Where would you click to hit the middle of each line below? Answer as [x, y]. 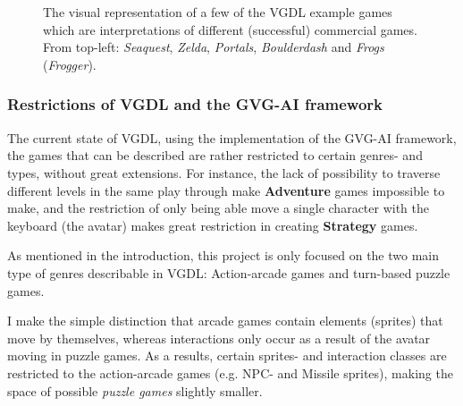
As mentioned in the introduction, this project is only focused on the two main [223, 255]
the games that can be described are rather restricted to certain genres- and [215, 155]
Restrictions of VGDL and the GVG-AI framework [195, 104]
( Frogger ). [70, 64]
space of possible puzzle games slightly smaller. [135, 390]
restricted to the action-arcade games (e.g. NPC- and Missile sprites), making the [230, 372]
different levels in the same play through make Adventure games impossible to [226, 190]
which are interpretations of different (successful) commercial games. [230, 29]
